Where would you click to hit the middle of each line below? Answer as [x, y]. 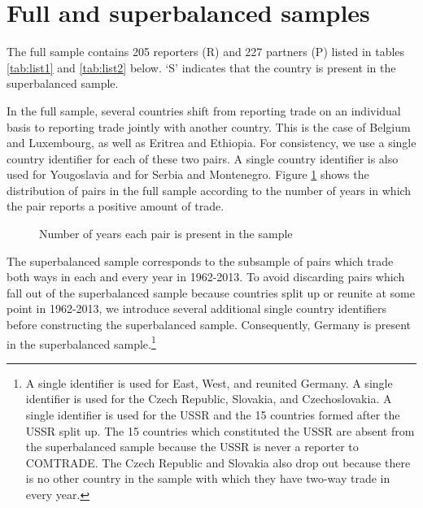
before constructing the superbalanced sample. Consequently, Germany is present [209, 325]
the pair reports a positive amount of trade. [116, 206]
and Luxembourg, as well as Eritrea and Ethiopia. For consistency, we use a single [211, 143]
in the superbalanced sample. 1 [81, 342]
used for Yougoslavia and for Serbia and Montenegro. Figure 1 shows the [188, 174]
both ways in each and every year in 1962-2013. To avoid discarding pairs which [206, 277]
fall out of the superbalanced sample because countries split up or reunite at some [211, 292]
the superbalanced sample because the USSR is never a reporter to [192, 447]
